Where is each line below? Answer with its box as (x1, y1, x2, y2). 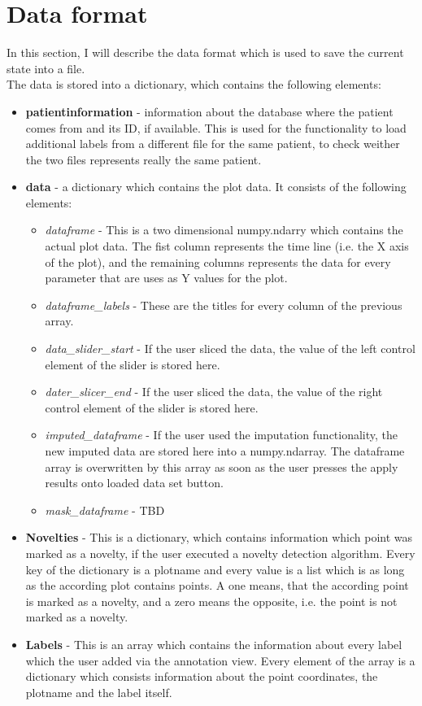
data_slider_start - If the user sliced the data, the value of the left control (45, 340, 415, 357)
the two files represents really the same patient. (25, 150, 262, 168)
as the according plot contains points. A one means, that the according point (25, 577, 409, 594)
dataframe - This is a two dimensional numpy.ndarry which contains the (45, 221, 403, 238)
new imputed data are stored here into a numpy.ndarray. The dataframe (45, 442, 405, 459)
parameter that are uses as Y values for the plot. (45, 269, 288, 286)
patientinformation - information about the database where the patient (25, 102, 394, 120)
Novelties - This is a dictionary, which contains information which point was (25, 529, 413, 546)
